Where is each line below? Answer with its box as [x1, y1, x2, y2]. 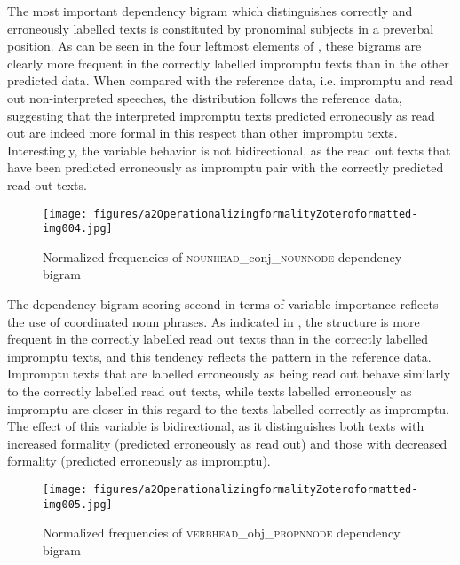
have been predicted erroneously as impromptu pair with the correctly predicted [7, 158, 444, 177]
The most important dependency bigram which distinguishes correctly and [7, 2, 413, 20]
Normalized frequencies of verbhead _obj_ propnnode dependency [43, 523, 401, 542]
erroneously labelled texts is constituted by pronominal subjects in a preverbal [7, 19, 434, 37]
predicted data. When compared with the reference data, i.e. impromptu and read [7, 71, 453, 90]
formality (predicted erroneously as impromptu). [7, 451, 271, 470]
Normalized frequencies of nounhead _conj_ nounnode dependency [43, 247, 402, 266]
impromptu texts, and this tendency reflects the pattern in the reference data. [7, 346, 432, 365]
